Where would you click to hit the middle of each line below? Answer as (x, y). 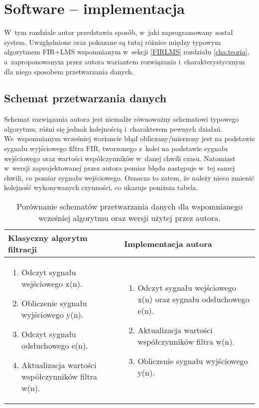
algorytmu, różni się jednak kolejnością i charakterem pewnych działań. (113, 128)
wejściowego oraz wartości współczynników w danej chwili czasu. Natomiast (120, 158)
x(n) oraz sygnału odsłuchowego (194, 299)
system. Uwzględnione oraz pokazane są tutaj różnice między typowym (113, 42)
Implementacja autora (168, 243)
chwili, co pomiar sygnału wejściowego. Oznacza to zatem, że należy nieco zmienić (129, 177)
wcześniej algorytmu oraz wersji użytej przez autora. (129, 218)
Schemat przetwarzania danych (85, 98)
